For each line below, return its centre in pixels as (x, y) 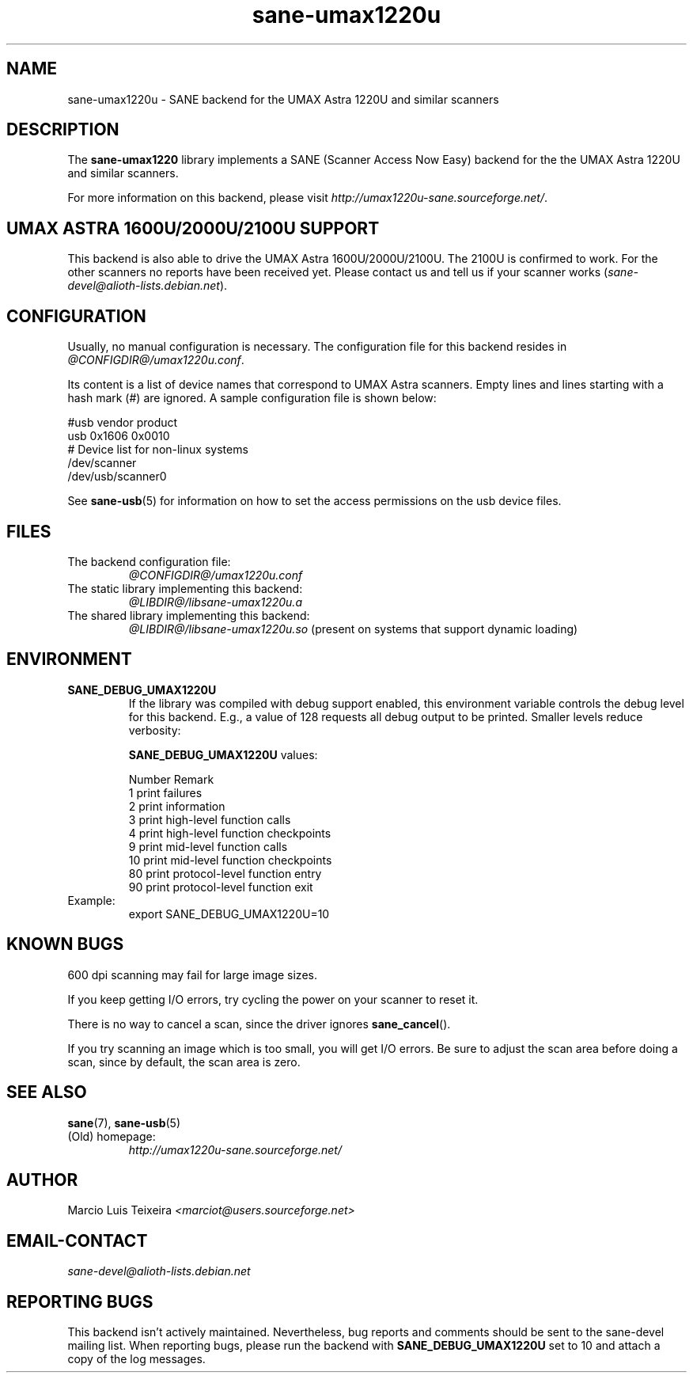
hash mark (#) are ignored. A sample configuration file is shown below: (252, 398)
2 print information (177, 806)
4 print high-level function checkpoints (230, 833)
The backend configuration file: (149, 561)
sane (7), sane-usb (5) (124, 1123)
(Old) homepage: (112, 1136)
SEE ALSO (47, 1092)
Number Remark (171, 779)
